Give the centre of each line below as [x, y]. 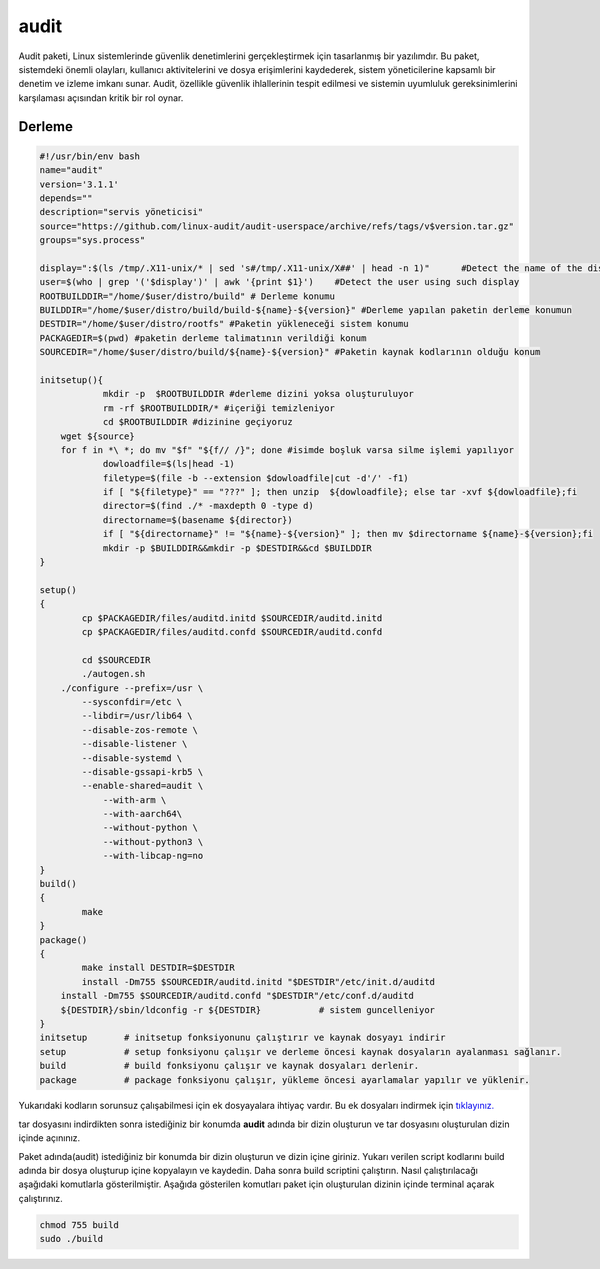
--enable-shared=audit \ [142, 786]
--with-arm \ [134, 799]
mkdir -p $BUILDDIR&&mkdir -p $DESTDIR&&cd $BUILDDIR [237, 548]
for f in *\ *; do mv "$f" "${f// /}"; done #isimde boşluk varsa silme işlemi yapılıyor [287, 449]
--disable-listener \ [134, 744]
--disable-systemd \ [132, 758]
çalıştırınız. [41, 1198]
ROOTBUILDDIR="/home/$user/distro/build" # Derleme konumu [187, 296]
